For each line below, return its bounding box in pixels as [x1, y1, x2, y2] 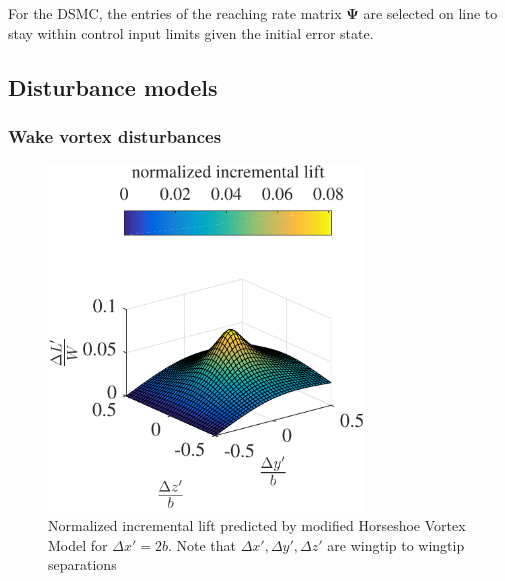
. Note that [167, 534, 236, 555]
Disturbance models [8, 71, 218, 102]
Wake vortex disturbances [8, 123, 222, 148]
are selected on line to [363, 3, 498, 23]
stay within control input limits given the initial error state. [8, 22, 374, 43]
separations [48, 554, 117, 575]
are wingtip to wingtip [327, 534, 465, 555]
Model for [48, 534, 108, 555]
